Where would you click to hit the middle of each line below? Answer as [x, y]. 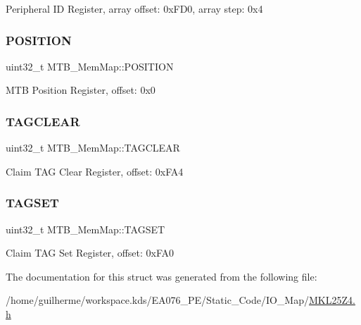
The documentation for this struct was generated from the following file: [161, 276]
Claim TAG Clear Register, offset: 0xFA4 [95, 171]
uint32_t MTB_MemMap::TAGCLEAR [93, 148]
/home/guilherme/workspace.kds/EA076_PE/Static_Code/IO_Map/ [157, 300]
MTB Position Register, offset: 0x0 [81, 90]
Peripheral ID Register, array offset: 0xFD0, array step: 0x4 [134, 8]
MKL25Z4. [332, 300]
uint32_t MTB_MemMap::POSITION [90, 66]
